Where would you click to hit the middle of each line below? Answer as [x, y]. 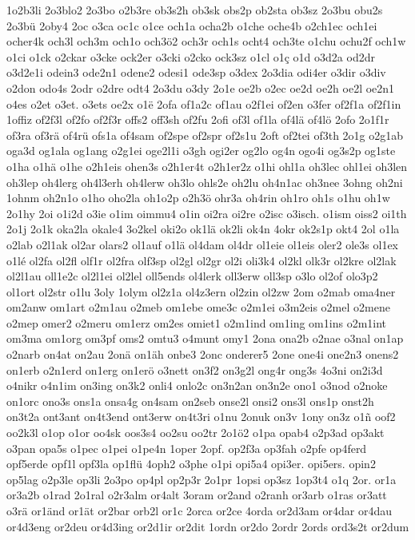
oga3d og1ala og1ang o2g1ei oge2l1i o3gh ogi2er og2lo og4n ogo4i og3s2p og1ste [201, 151]
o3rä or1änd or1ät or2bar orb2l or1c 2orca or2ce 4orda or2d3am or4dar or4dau [200, 510]
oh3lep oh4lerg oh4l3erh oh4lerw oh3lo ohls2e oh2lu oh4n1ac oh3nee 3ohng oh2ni [205, 182]
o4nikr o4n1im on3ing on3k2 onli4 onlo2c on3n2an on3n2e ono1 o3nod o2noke [197, 385]
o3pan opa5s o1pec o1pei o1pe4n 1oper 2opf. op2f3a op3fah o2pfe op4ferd [187, 448]
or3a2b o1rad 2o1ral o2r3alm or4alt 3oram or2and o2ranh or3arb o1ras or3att [197, 495]
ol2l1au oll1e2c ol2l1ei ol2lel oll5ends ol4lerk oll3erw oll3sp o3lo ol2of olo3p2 [192, 276]
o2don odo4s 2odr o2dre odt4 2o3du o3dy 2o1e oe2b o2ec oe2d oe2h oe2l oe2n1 [201, 87]
